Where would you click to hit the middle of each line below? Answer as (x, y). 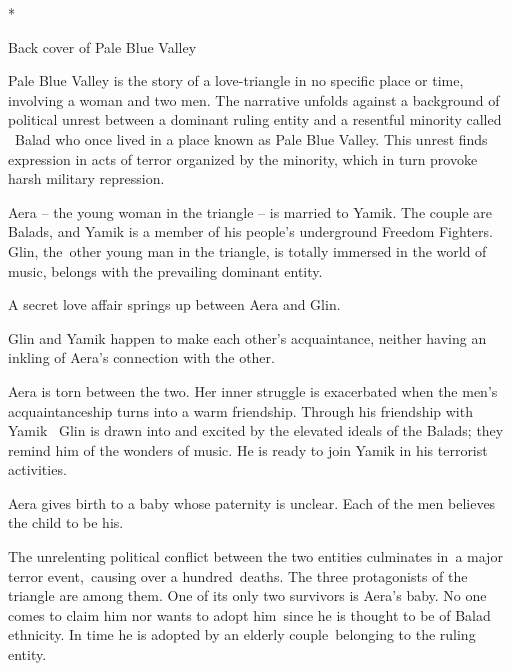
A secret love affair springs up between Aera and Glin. (174, 304)
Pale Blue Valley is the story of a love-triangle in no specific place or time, (236, 80)
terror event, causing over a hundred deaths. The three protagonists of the (238, 575)
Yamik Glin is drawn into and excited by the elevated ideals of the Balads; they (256, 430)
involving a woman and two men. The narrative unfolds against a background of (254, 99)
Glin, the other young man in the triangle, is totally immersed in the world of (247, 250)
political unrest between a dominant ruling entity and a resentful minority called (255, 119)
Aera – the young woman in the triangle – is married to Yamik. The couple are (250, 211)
